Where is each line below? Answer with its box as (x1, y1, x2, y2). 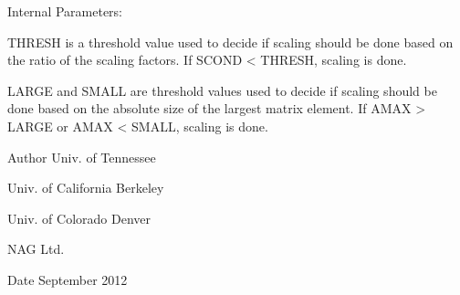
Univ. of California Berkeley (7, 178, 164, 197)
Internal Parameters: (7, 2, 122, 20)
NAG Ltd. (7, 239, 65, 258)
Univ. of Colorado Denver (7, 208, 152, 227)
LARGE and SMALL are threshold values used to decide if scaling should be (7, 80, 437, 100)
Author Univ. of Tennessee (7, 147, 156, 166)
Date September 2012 (7, 269, 128, 289)
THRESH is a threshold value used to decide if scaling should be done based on (7, 32, 454, 51)
